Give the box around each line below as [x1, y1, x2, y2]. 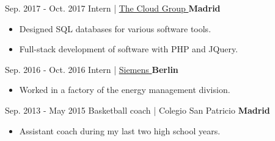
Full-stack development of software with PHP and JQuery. [19, 43, 238, 55]
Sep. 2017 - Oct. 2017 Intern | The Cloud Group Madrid [5, 2, 221, 14]
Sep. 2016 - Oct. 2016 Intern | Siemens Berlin [5, 63, 178, 75]
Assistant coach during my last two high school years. [19, 124, 221, 137]
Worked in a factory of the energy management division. [19, 83, 230, 96]
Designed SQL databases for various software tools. [19, 22, 211, 35]
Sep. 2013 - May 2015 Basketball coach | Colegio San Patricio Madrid [5, 103, 270, 116]
